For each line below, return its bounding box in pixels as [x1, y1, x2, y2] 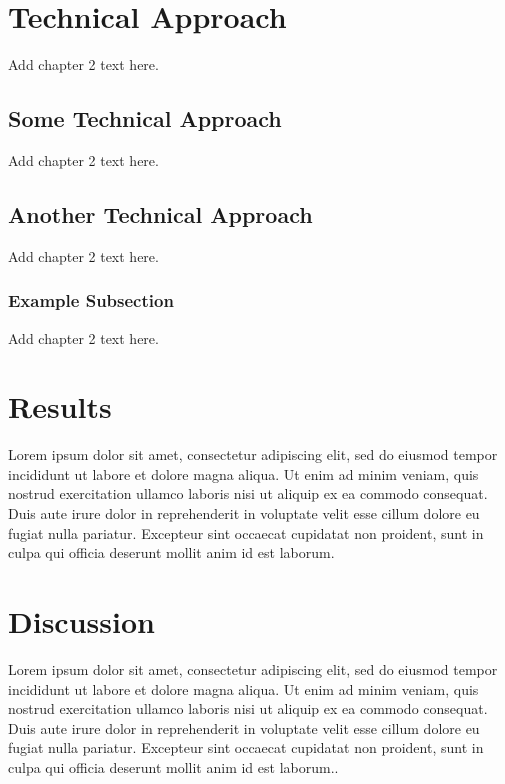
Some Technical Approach [8, 103, 282, 134]
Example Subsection [8, 288, 174, 313]
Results [8, 386, 112, 427]
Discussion [8, 601, 155, 641]
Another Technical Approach [8, 198, 313, 229]
